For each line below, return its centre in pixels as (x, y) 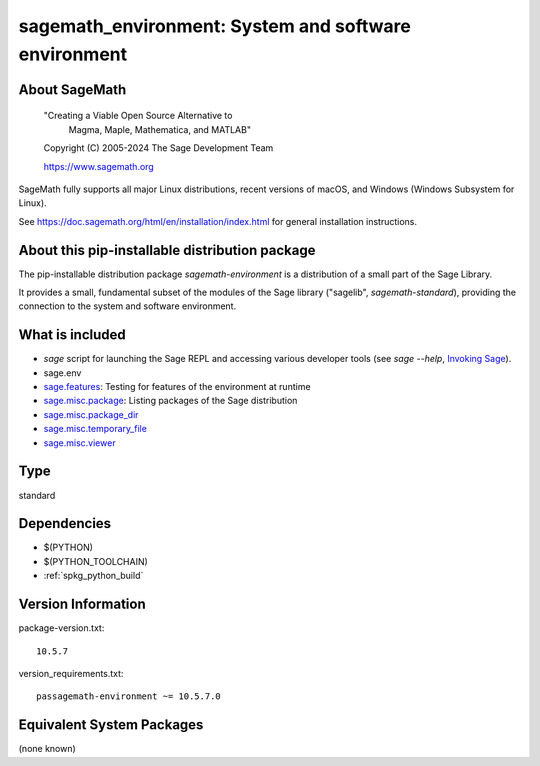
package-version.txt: (61, 628)
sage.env (62, 372)
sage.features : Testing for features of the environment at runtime (177, 387)
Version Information (82, 604)
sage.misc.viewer (79, 442)
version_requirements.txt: (71, 673)
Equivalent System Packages (111, 725)
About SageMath (72, 89)
